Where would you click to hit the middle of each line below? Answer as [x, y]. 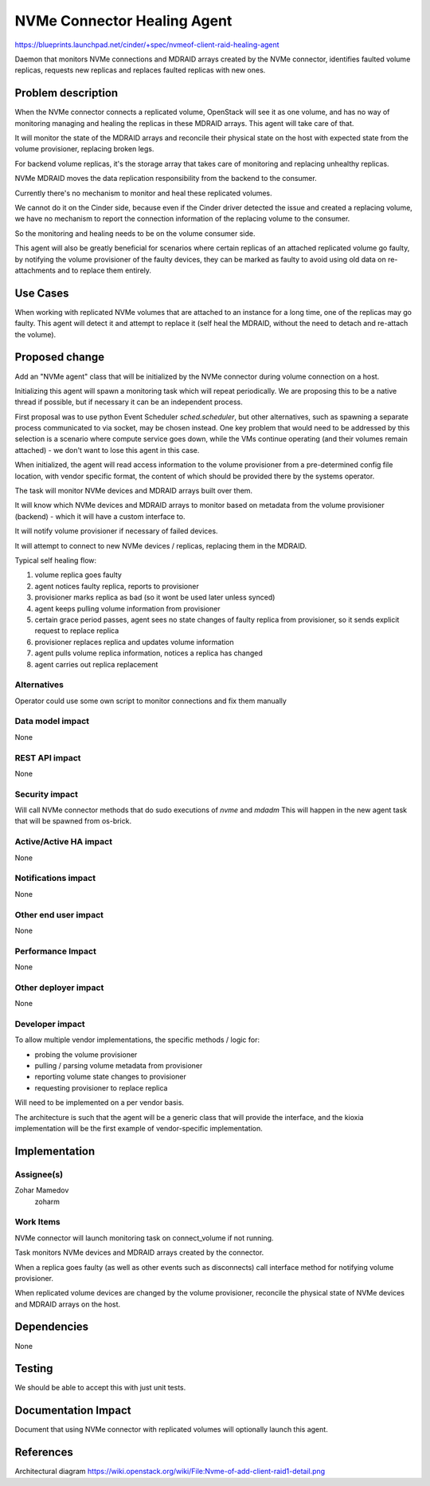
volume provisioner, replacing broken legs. [84, 149]
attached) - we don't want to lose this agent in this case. [107, 450]
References [44, 1452]
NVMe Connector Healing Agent [123, 21]
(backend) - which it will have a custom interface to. [100, 516]
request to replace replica [77, 631]
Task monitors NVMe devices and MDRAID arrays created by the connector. [139, 1252]
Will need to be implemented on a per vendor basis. [100, 1103]
